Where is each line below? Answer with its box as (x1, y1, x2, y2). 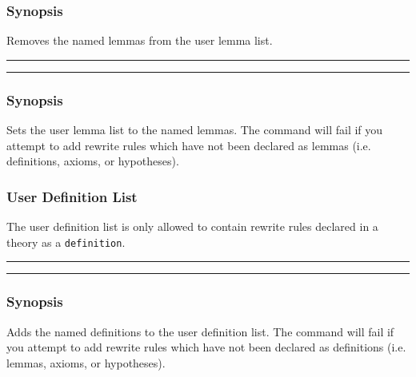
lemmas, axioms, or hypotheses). (6, 354, 166, 371)
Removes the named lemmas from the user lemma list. (6, 32, 273, 49)
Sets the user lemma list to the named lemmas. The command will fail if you (6, 121, 383, 138)
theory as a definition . (6, 233, 126, 250)
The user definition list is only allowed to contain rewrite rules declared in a (6, 218, 378, 235)
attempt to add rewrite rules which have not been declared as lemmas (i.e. (6, 137, 371, 153)
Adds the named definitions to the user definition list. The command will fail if (6, 323, 394, 339)
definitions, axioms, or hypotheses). (6, 153, 179, 169)
